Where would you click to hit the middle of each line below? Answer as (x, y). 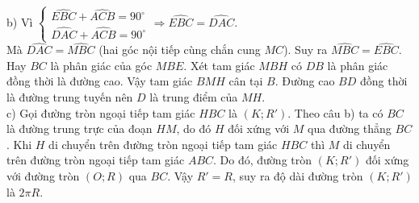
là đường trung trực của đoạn (80, 128)
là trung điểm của (194, 97)
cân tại (246, 81)
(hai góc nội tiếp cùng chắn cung (180, 50)
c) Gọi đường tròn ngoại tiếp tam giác (101, 112)
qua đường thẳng (350, 128)
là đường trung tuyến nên (70, 97)
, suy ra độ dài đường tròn (298, 175)
